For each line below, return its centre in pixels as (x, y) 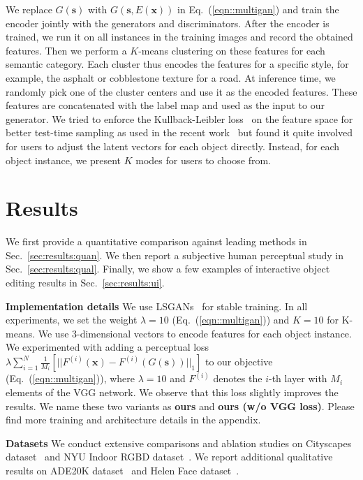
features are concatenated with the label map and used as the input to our (165, 105)
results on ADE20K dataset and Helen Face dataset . (123, 470)
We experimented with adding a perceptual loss (108, 347)
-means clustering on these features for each (232, 50)
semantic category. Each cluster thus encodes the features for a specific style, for (177, 64)
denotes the (238, 378)
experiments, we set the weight (72, 320)
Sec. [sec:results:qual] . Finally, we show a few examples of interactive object (168, 269)
